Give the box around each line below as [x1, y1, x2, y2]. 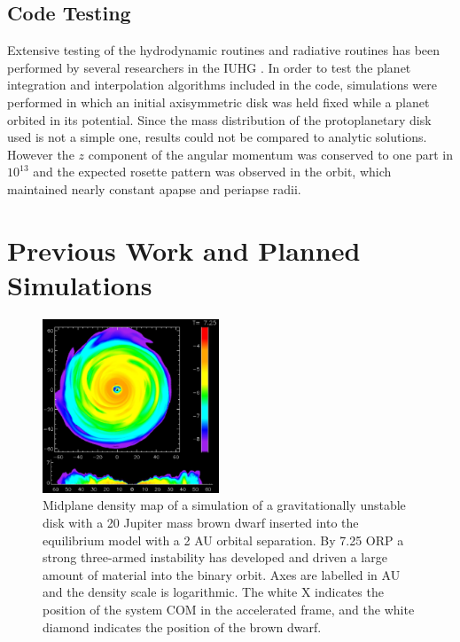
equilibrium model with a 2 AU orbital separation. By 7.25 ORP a [43, 530, 404, 549]
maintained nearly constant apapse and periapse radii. [7, 179, 301, 198]
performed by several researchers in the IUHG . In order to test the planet [7, 58, 411, 76]
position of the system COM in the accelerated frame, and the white [43, 599, 415, 618]
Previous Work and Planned [7, 231, 361, 268]
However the [7, 145, 74, 163]
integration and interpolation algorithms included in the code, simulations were [7, 75, 437, 94]
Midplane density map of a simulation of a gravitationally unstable [43, 496, 406, 514]
